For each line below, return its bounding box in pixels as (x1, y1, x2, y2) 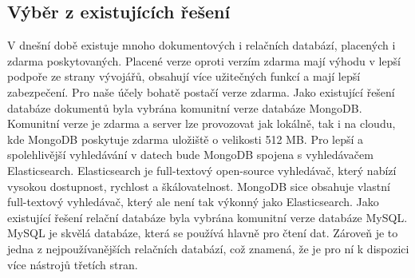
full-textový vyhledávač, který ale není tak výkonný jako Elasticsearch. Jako (7, 193, 379, 210)
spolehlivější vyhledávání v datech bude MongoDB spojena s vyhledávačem (7, 146, 373, 163)
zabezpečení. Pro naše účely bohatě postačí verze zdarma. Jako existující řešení (7, 83, 395, 100)
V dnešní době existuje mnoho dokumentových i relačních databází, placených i (7, 37, 396, 54)
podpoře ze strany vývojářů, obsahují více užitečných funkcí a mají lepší (7, 68, 361, 85)
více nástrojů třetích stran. (7, 256, 138, 272)
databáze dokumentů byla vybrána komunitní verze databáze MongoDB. (7, 99, 362, 116)
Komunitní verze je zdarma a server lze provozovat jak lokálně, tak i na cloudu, (7, 115, 396, 132)
